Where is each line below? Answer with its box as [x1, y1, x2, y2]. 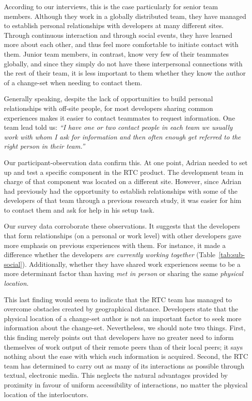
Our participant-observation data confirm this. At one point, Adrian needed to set [4, 157, 248, 167]
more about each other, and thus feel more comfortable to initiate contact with [4, 39, 238, 49]
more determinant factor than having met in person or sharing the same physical [4, 268, 243, 278]
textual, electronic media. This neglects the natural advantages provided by [4, 370, 228, 380]
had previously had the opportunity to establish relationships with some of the [4, 185, 238, 196]
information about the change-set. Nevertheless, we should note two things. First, [4, 323, 246, 333]
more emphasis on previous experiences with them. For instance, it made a [4, 240, 226, 250]
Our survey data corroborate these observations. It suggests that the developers [4, 221, 240, 231]
